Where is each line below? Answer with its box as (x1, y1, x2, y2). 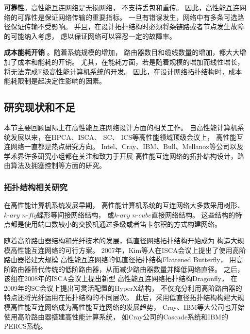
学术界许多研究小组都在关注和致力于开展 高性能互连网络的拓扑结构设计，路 (4, 150, 244, 161)
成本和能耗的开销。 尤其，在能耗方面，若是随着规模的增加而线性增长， (17, 56, 244, 67)
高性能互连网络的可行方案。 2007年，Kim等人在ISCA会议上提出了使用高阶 (10, 245, 246, 255)
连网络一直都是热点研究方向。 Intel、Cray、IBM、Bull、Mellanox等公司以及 (4, 141, 244, 151)
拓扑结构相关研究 (4, 181, 67, 193)
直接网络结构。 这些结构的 (151, 209, 235, 219)
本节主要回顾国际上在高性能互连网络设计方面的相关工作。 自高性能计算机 (4, 122, 237, 132)
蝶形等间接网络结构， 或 (37, 209, 114, 219)
